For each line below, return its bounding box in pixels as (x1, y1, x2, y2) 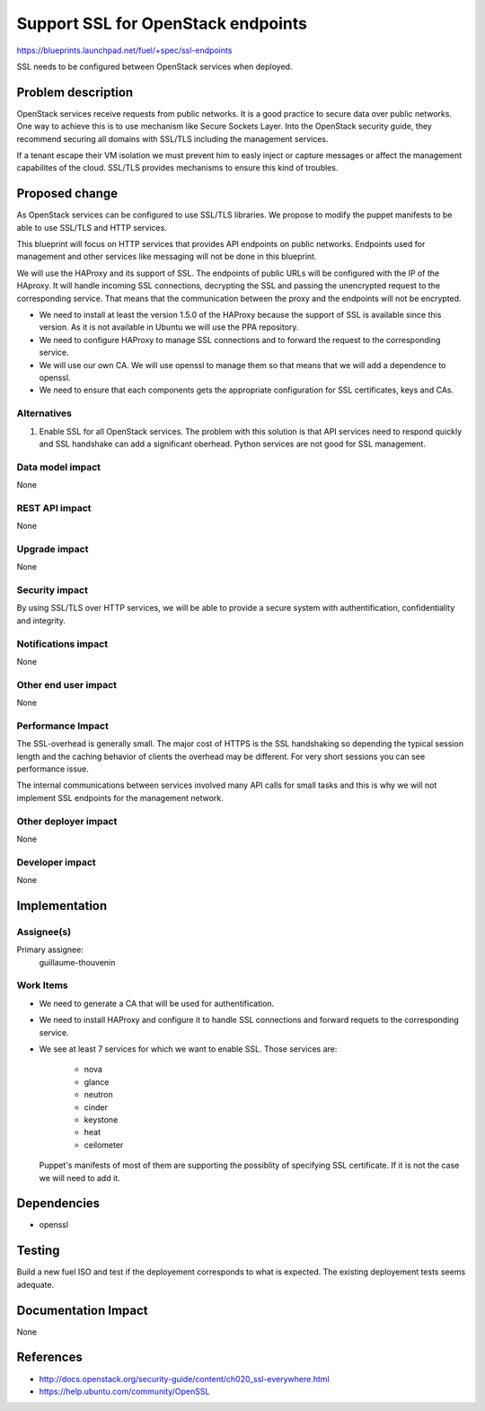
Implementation (16, 898, 108, 913)
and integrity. (16, 615, 66, 626)
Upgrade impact (16, 542, 89, 555)
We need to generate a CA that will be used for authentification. (39, 998, 275, 1009)
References (16, 1350, 83, 1365)
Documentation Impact (16, 1302, 148, 1318)
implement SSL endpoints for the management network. (16, 792, 224, 803)
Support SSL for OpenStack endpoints (16, 13, 307, 33)
